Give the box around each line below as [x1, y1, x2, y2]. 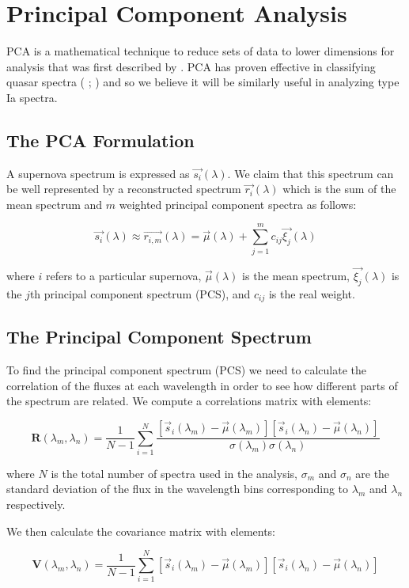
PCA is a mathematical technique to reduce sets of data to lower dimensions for [6, 43, 395, 59]
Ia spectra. [6, 89, 58, 105]
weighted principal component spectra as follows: [119, 195, 357, 212]
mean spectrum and [6, 195, 103, 212]
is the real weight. [268, 285, 355, 302]
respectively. [6, 496, 66, 513]
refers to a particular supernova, [45, 267, 202, 283]
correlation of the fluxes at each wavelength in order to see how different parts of [6, 377, 398, 393]
